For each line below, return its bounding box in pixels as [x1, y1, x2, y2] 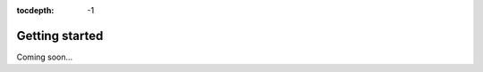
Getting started [16, 28, 104, 44]
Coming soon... [16, 52, 73, 62]
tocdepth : [16, 5, 55, 15]
